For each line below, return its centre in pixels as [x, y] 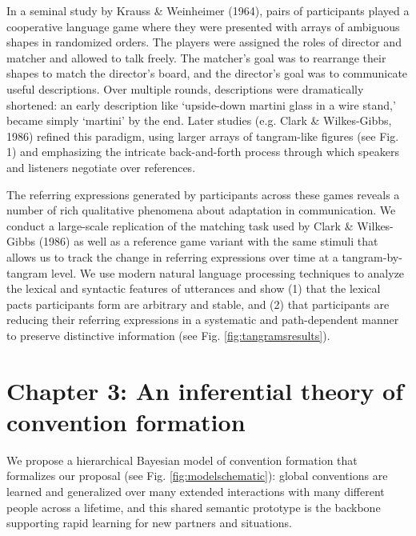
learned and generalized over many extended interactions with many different [196, 491]
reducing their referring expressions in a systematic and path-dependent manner [203, 320]
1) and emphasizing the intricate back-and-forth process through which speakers [203, 152]
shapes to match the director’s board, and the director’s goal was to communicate [207, 73]
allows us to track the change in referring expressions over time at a [172, 256]
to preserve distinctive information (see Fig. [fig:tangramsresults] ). [168, 335]
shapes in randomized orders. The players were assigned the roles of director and [204, 42]
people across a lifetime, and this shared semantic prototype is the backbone [194, 507]
